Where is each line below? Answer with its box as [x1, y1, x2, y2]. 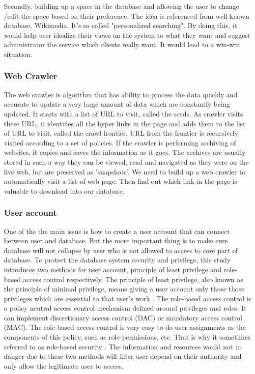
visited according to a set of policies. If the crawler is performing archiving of [4, 137, 236, 147]
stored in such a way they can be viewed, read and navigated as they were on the [4, 156, 249, 167]
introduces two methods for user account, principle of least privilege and [4, 264, 222, 274]
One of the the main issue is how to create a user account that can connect [4, 226, 230, 236]
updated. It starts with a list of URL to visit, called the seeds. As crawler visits [4, 108, 243, 118]
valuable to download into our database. [4, 185, 125, 196]
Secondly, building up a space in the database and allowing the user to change [4, 1, 239, 11]
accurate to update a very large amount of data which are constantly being [4, 99, 230, 109]
